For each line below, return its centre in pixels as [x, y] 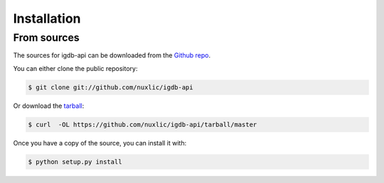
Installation [47, 18]
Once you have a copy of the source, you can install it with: [100, 143]
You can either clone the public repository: [75, 68]
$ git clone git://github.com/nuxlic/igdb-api [111, 87]
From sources [46, 38]
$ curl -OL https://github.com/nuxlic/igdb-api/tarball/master [143, 124]
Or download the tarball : [49, 106]
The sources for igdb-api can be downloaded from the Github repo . [112, 55]
